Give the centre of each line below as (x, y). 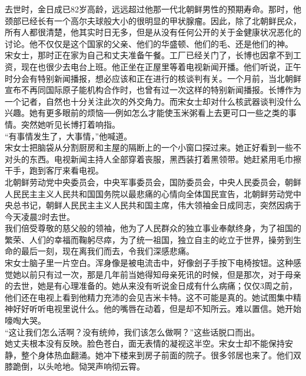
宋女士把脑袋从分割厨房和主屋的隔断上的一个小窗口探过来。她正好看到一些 (149, 147)
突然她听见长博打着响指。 (70, 124)
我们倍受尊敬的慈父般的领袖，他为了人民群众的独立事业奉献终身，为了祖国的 (153, 228)
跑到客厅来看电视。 (66, 170)
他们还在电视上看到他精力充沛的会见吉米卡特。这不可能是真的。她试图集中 (149, 297)
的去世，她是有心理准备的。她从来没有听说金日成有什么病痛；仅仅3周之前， (151, 286)
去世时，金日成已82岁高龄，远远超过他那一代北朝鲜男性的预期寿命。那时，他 (153, 9)
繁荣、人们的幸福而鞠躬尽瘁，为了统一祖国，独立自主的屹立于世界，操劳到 (149, 239)
